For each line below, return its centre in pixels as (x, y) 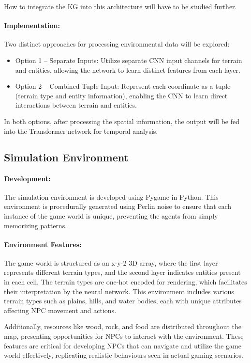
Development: (27, 178)
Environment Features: (43, 244)
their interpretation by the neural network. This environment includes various (119, 291)
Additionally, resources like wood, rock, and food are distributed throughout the (123, 326)
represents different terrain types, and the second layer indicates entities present (122, 272)
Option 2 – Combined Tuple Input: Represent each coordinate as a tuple (123, 86)
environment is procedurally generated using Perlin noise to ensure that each (118, 206)
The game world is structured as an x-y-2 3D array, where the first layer (111, 262)
